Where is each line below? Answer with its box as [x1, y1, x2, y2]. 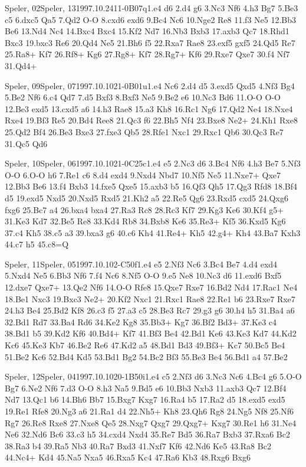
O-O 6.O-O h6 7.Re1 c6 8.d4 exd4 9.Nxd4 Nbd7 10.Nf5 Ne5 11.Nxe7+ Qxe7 [5, 168, 281, 181]
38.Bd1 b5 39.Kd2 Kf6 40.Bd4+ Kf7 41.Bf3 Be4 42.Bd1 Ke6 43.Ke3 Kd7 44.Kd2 [5, 327, 297, 339]
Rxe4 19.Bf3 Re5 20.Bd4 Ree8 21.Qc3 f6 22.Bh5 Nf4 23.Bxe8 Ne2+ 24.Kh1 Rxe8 [5, 114, 298, 126]
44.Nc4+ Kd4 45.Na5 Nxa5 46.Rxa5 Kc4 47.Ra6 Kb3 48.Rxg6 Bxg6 [5, 451, 251, 463]
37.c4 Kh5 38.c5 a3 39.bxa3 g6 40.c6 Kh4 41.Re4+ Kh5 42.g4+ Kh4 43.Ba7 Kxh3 [5, 226, 301, 239]
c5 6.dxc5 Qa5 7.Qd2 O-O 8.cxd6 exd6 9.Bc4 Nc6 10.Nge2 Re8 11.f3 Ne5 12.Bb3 [5, 13, 297, 25]
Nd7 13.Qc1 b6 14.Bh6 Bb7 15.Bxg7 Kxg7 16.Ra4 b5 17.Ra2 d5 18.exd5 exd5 [5, 393, 285, 406]
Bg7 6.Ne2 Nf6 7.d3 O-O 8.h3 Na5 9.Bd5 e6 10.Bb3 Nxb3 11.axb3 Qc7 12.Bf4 [5, 381, 287, 394]
